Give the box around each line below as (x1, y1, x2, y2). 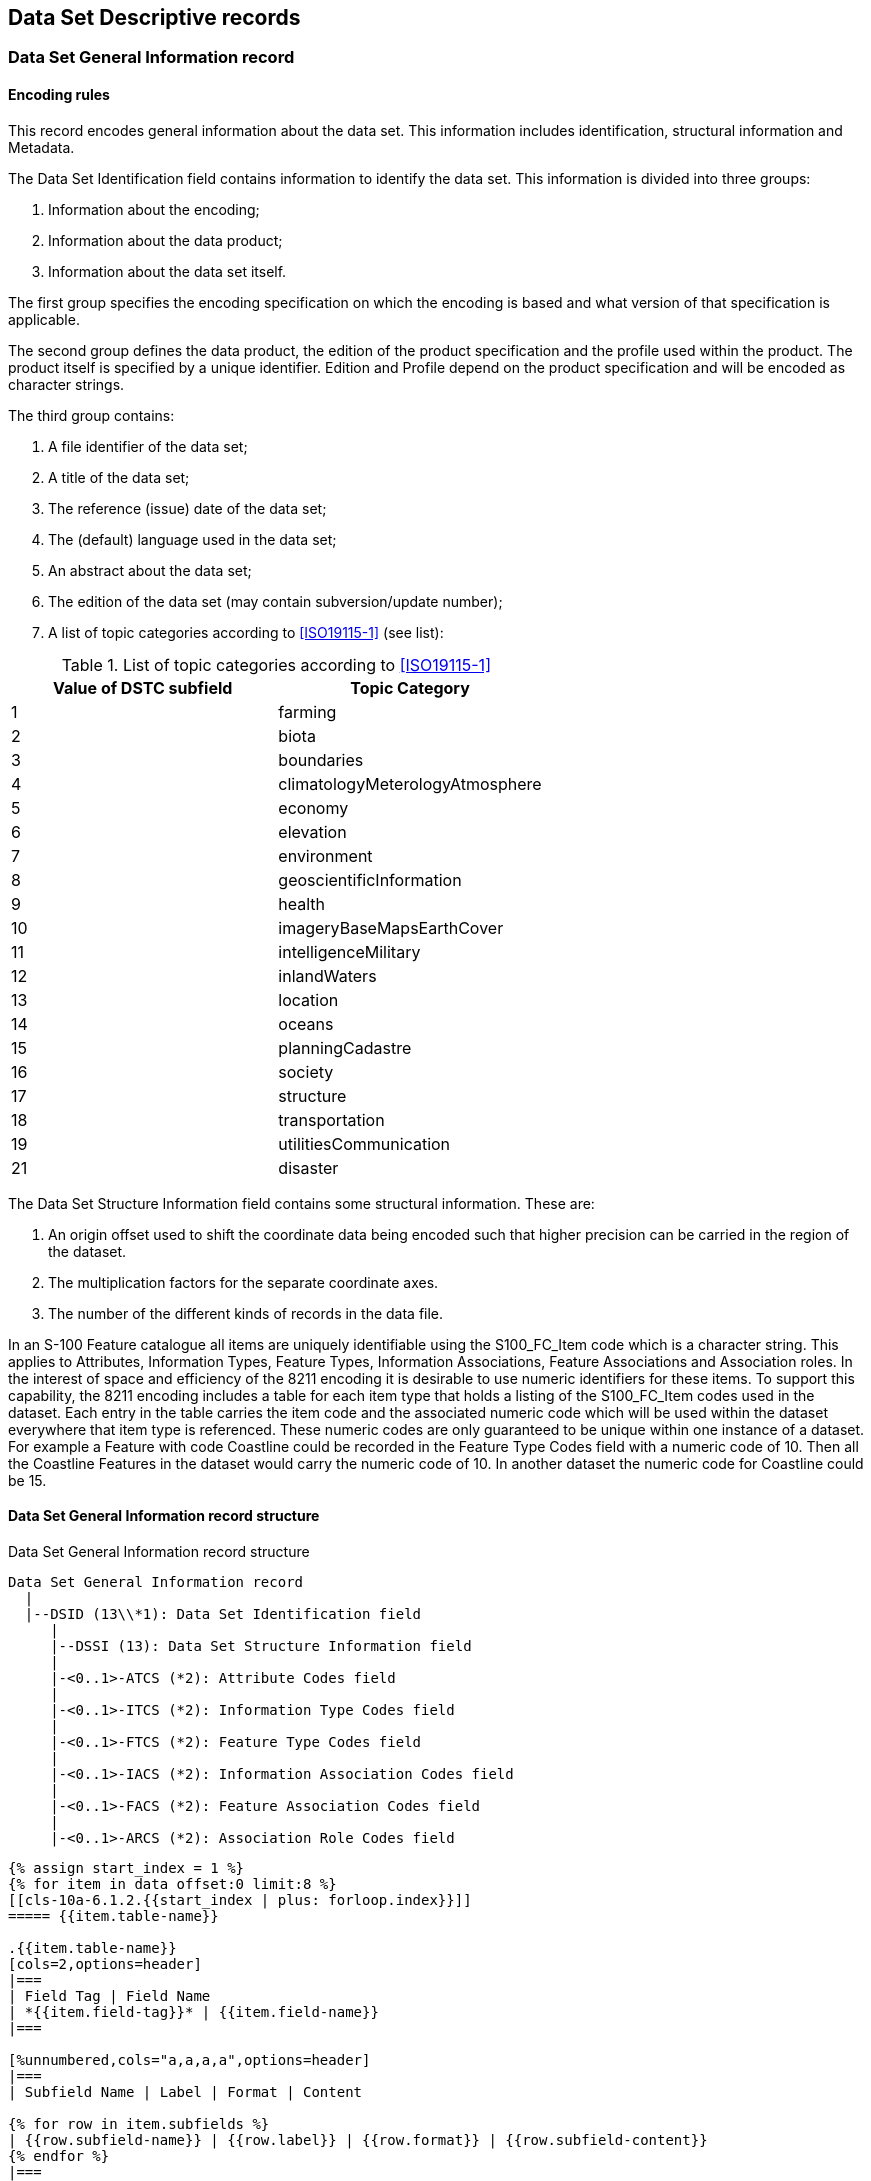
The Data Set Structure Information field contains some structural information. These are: (8, 1194, 595, 1212)
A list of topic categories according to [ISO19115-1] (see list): (48, 623, 444, 641)
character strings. (8, 375, 125, 393)
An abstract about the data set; (48, 561, 252, 579)
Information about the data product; (48, 231, 283, 249)
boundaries (278, 749, 364, 770)
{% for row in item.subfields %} (8, 2115, 270, 2132)
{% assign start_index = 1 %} (8, 1859, 245, 1876)
